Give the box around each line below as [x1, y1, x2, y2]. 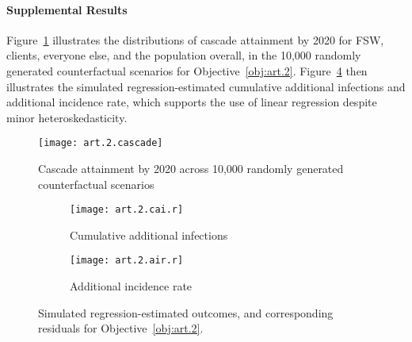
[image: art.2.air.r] [70, 255, 184, 267]
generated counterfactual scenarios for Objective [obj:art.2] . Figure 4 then [6, 62, 368, 79]
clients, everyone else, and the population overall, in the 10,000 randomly [6, 47, 361, 63]
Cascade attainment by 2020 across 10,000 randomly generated [38, 160, 344, 177]
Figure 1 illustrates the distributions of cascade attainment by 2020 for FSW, [6, 31, 384, 48]
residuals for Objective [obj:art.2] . [38, 320, 204, 336]
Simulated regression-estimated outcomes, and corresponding [38, 304, 334, 321]
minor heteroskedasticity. [6, 109, 128, 125]
